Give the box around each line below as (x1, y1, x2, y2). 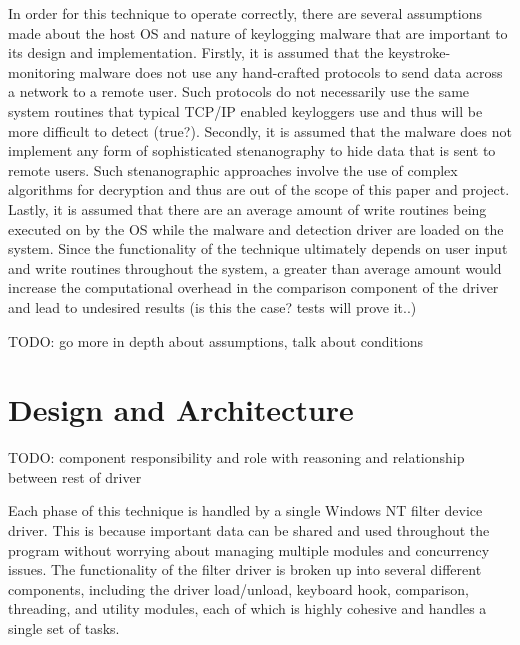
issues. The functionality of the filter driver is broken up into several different (8, 559, 482, 580)
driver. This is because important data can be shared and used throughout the (8, 520, 490, 540)
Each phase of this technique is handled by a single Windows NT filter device (8, 500, 483, 521)
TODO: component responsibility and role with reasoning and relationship (8, 447, 465, 468)
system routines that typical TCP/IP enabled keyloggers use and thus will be (8, 100, 483, 121)
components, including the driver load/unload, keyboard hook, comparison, (8, 578, 469, 599)
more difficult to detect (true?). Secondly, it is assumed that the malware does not (8, 120, 512, 141)
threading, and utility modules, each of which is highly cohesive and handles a (8, 598, 487, 619)
